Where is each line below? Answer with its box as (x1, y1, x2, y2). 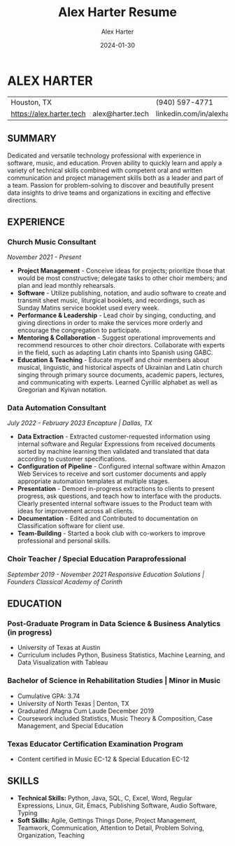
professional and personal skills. (17, 536, 111, 545)
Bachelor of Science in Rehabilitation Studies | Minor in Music (7, 676, 221, 686)
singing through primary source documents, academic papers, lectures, (17, 370, 225, 379)
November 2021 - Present (7, 253, 82, 261)
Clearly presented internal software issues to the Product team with (17, 499, 212, 508)
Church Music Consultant (7, 237, 97, 247)
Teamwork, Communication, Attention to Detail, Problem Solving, (17, 824, 205, 832)
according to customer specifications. (17, 455, 127, 463)
